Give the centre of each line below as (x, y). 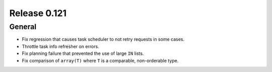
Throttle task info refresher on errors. (60, 46)
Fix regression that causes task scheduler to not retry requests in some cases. (103, 39)
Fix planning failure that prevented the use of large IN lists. (83, 53)
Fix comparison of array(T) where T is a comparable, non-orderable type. (100, 60)
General (23, 27)
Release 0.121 (38, 13)
